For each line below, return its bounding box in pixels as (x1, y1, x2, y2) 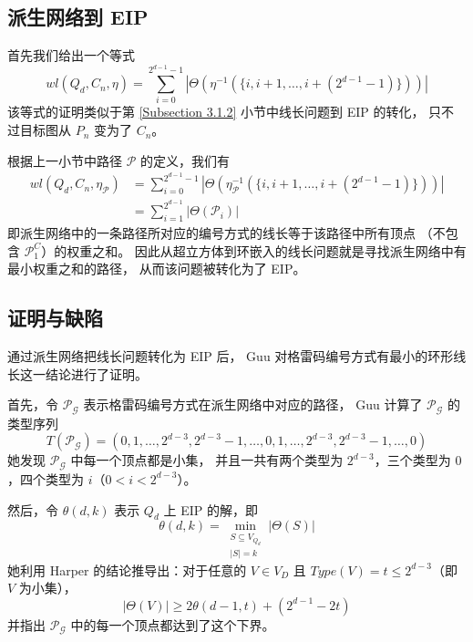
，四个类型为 (7, 469, 84, 488)
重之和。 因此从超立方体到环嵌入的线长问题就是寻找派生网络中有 (79, 241, 467, 260)
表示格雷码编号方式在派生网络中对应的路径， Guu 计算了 (83, 395, 423, 414)
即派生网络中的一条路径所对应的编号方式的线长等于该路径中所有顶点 (7, 223, 416, 243)
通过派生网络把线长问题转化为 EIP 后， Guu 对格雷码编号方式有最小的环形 (7, 347, 454, 366)
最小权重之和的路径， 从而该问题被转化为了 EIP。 (7, 259, 306, 278)
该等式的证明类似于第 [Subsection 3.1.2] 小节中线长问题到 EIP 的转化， (7, 102, 425, 121)
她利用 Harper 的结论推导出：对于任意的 (7, 560, 247, 579)
